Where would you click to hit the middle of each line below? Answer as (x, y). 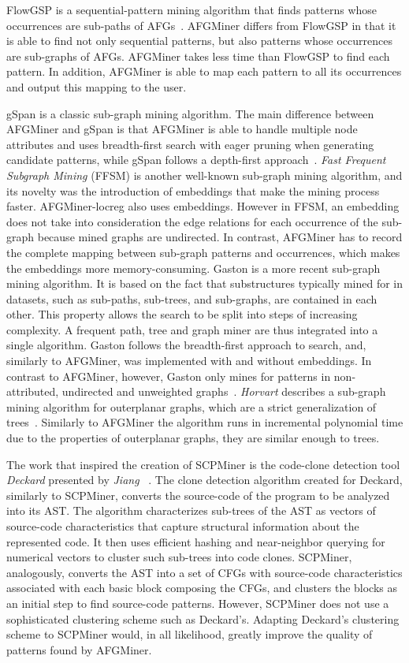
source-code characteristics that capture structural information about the (183, 526)
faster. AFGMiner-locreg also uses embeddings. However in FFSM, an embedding (203, 206)
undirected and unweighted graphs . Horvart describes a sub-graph (224, 391)
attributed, (33, 391)
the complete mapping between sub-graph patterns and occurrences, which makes (203, 252)
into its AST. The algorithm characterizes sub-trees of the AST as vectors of (191, 510)
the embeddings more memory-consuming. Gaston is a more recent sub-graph (193, 268)
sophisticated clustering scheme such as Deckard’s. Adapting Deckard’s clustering (203, 618)
